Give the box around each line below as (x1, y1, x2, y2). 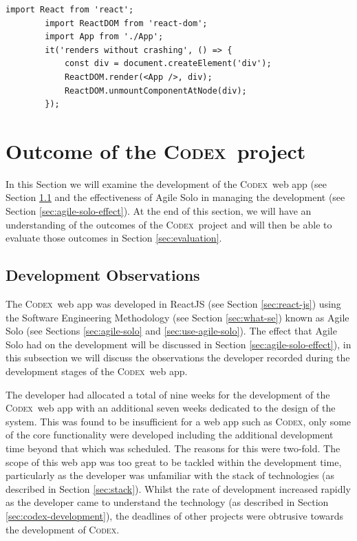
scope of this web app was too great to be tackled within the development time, (6, 454, 342, 469)
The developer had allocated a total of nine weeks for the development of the (6, 387, 330, 401)
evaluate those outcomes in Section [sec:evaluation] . (6, 231, 222, 245)
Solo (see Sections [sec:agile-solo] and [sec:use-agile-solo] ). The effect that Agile (6, 323, 337, 338)
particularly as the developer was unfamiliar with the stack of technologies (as (6, 468, 335, 482)
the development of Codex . (6, 522, 120, 536)
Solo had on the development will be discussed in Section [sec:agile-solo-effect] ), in (6, 337, 351, 351)
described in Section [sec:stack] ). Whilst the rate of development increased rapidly (6, 481, 351, 496)
